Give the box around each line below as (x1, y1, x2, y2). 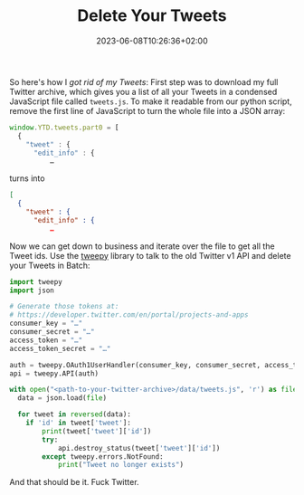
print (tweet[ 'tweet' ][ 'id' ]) (42, 426, 152, 435)
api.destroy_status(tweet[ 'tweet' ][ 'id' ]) (57, 443, 221, 452)
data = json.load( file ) (17, 394, 107, 403)
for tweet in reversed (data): (17, 410, 131, 419)
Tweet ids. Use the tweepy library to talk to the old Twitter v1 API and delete (9, 250, 291, 261)
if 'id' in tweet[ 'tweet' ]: (25, 418, 131, 428)
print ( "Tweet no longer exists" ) (57, 461, 184, 470)
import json (9, 286, 54, 295)
